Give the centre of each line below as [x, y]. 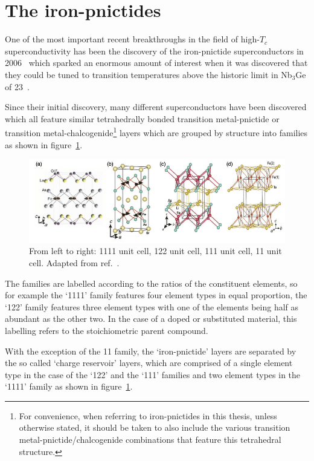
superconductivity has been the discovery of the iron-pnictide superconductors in [154, 51]
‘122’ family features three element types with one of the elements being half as [152, 306]
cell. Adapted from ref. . [74, 262]
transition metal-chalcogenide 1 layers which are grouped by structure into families [156, 132]
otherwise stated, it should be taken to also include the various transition [155, 427]
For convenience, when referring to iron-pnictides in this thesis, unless [148, 415]
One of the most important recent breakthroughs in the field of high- [132, 39]
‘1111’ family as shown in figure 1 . [69, 386]
